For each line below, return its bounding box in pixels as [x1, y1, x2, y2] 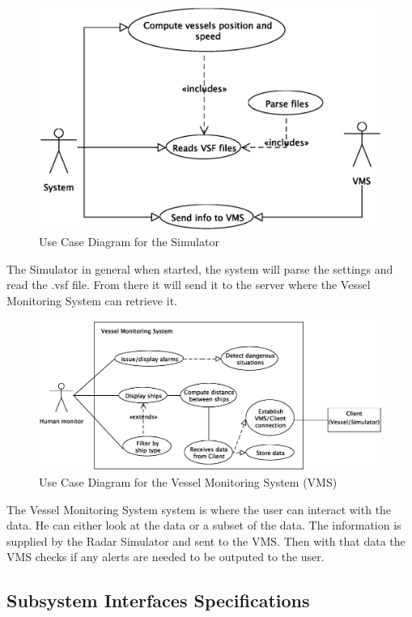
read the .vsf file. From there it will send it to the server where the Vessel [6, 276, 371, 293]
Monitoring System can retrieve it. [6, 291, 177, 308]
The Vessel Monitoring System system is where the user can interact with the [6, 500, 392, 517]
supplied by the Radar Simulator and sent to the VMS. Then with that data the [6, 532, 406, 549]
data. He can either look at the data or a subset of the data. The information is [6, 517, 401, 534]
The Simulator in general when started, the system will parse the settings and [6, 260, 393, 277]
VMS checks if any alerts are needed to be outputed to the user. [6, 548, 325, 565]
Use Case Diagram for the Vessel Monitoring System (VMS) [39, 474, 338, 491]
